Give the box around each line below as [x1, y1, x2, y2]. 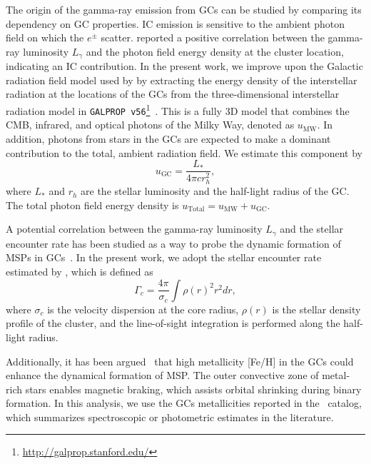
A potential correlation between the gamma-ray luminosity [6, 221, 263, 236]
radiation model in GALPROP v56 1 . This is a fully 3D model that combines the [6, 101, 350, 118]
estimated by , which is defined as [6, 264, 153, 279]
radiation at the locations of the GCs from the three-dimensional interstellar [6, 86, 340, 101]
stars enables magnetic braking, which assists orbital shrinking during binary [25, 381, 362, 396]
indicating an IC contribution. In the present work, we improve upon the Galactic [6, 59, 363, 74]
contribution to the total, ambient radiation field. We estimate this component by [6, 145, 362, 160]
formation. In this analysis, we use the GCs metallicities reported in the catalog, [6, 395, 362, 410]
